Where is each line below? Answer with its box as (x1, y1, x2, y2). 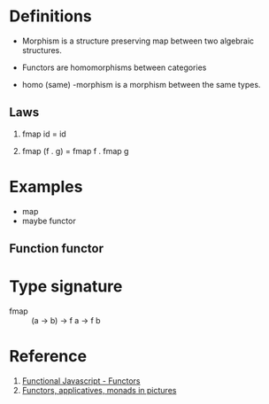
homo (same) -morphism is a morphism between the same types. (21, 79, 261, 89)
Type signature (9, 276, 123, 297)
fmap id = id (21, 128, 66, 139)
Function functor (9, 241, 104, 256)
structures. (21, 44, 62, 55)
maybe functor (21, 215, 77, 226)
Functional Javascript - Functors (21, 375, 141, 386)
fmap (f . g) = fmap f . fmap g (21, 145, 129, 156)
